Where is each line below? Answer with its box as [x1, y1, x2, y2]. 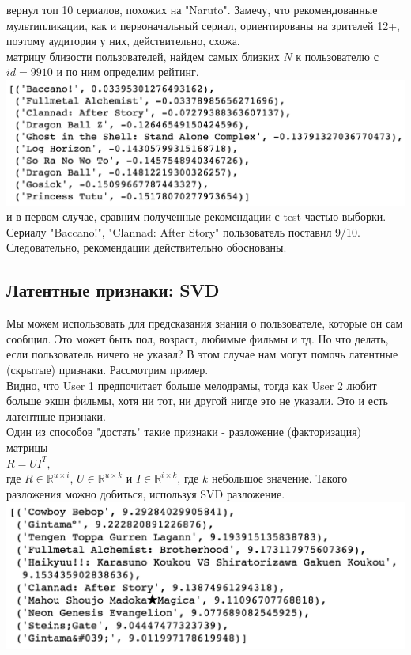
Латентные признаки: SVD [6, 278, 220, 302]
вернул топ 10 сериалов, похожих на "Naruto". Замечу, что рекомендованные [6, 2, 378, 17]
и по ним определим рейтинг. [56, 63, 199, 80]
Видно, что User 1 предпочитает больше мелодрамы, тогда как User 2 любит [6, 377, 377, 393]
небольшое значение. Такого [211, 470, 348, 487]
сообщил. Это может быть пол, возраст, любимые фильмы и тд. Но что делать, [6, 330, 389, 346]
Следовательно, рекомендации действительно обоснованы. [6, 239, 287, 256]
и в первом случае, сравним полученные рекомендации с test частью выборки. [6, 208, 386, 225]
